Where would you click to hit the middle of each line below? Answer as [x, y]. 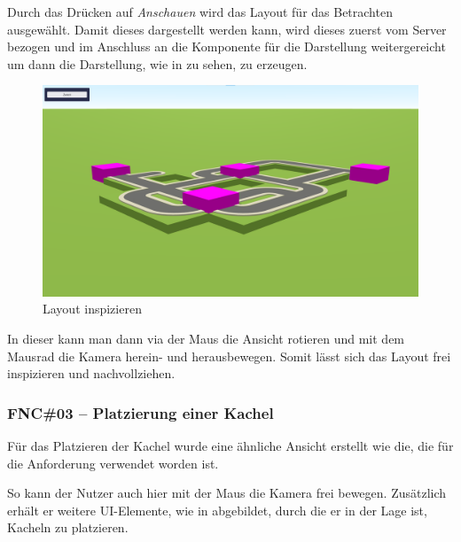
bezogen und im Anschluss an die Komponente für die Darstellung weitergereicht [227, 46]
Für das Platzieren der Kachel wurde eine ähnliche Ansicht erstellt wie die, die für [230, 446]
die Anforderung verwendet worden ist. [113, 463]
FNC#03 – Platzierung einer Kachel [141, 412]
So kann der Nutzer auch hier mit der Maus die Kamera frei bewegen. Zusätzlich [227, 493]
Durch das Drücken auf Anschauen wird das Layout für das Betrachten [200, 12]
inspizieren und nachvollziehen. [91, 373]
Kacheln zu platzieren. [68, 527]
